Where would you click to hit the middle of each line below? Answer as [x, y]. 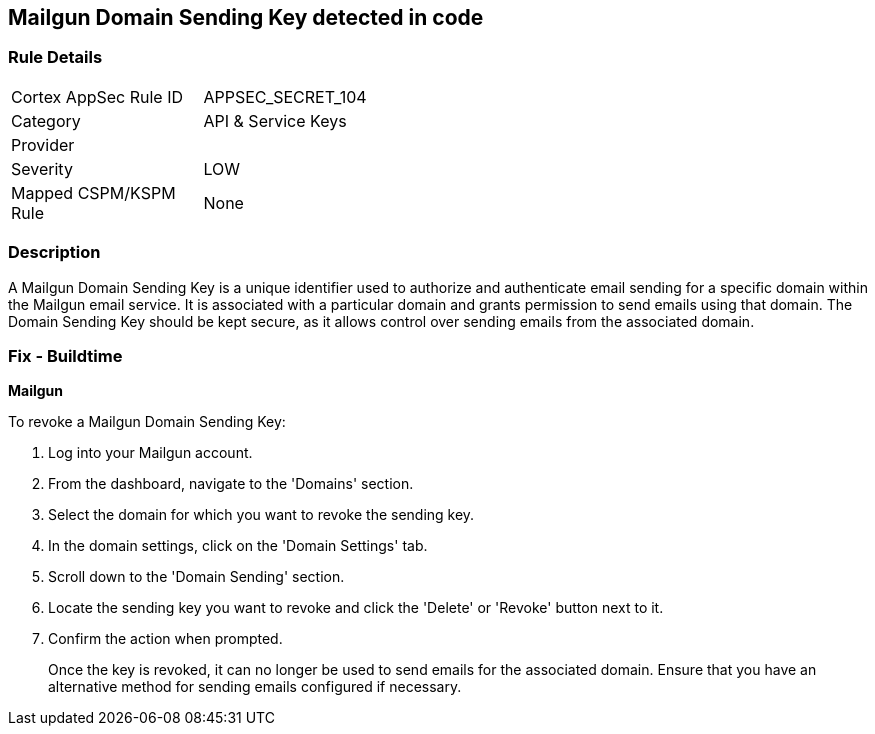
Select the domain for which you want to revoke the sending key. [261, 515]
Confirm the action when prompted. [165, 639]
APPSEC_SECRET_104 [285, 96]
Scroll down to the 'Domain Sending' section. [196, 577]
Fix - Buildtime [65, 355]
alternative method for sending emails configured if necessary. [255, 687]
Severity [42, 168]
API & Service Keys [275, 120]
